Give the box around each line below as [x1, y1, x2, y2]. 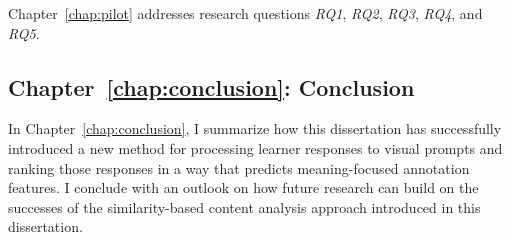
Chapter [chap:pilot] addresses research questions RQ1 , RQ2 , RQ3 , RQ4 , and [8, 3, 483, 23]
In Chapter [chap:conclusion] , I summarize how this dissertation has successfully [8, 118, 502, 139]
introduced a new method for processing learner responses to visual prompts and [8, 137, 503, 158]
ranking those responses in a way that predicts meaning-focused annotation [8, 157, 470, 178]
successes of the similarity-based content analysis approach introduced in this [8, 196, 481, 217]
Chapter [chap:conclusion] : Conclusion [8, 71, 415, 102]
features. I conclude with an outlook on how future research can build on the [8, 177, 479, 198]
